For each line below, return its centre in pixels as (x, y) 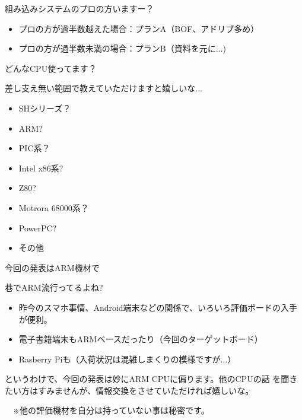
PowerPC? (38, 227)
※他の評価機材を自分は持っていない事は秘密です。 (111, 410)
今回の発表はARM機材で (52, 267)
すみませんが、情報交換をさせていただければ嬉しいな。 (146, 390)
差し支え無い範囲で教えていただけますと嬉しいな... (104, 88)
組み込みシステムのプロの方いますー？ (80, 8)
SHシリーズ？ (45, 108)
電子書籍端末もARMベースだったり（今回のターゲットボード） (141, 339)
